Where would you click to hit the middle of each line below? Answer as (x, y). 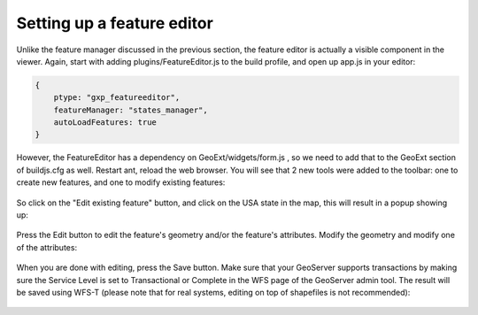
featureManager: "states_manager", (131, 110)
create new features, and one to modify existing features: (121, 182)
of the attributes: (47, 247)
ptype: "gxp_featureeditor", (117, 98)
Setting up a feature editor (115, 23)
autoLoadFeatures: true (105, 123)
